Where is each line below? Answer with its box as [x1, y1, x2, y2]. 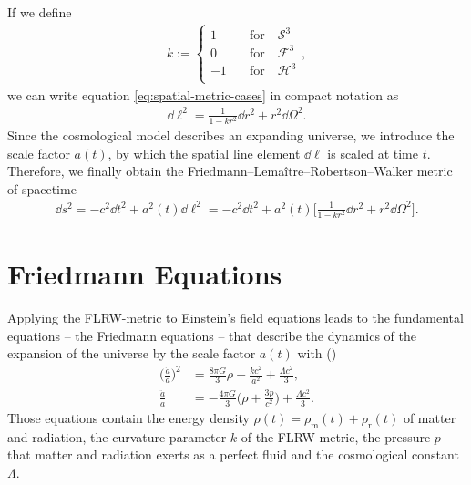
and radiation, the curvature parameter [7, 427, 227, 446]
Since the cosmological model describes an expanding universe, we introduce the [7, 126, 455, 145]
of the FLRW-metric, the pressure [241, 427, 431, 446]
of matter [403, 408, 456, 427]
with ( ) [297, 344, 337, 363]
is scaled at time [327, 143, 418, 162]
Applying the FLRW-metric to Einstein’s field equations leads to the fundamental [7, 308, 464, 327]
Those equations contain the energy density [7, 408, 250, 427]
